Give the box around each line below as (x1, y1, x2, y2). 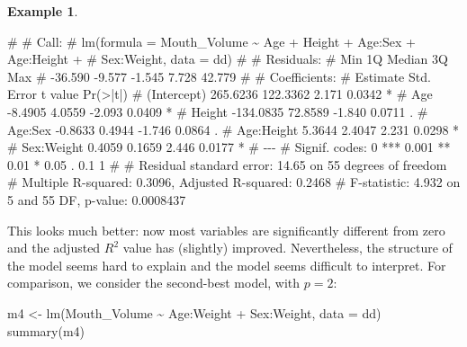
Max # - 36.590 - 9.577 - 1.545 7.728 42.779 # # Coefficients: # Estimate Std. (7, 67, 431, 85)
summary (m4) (7, 321, 85, 340)
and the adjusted (7, 238, 101, 257)
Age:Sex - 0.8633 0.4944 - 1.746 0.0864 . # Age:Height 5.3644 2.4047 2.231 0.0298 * (7, 120, 460, 138)
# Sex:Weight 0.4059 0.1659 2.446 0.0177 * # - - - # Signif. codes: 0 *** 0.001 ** (7, 138, 451, 156)
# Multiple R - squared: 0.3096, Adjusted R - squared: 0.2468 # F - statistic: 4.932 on (7, 173, 461, 191)
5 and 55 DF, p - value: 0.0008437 (7, 190, 186, 209)
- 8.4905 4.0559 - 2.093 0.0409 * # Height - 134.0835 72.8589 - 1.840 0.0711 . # (7, 102, 428, 120)
